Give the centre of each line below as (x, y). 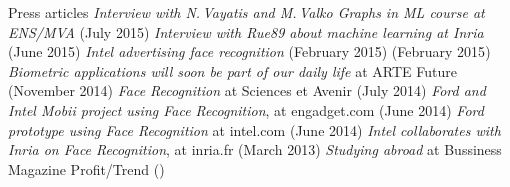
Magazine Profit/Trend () (86, 168)
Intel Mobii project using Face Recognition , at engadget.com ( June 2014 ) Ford (246, 109)
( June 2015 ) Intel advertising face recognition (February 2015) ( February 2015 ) (249, 51)
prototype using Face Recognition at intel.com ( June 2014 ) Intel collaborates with (254, 129)
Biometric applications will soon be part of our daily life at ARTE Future (232, 70)
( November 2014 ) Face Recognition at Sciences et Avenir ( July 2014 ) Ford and (247, 90)
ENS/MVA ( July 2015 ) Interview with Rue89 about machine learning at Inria (246, 31)
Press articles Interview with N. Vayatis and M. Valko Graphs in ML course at (246, 12)
